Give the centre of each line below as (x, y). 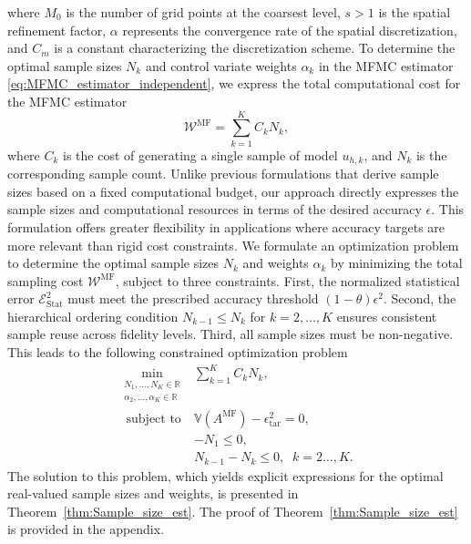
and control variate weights (221, 65)
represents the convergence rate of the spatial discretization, (290, 30)
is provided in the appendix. (86, 529)
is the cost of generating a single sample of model (200, 154)
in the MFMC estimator (386, 65)
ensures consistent (387, 316)
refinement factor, (57, 30)
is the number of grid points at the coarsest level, (203, 12)
